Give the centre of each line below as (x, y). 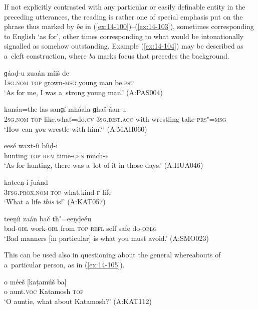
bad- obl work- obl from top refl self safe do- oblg (80, 228)
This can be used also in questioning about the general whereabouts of (112, 255)
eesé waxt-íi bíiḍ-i (31, 145)
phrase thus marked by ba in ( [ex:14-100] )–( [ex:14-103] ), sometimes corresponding (129, 26)
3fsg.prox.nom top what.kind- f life (58, 192)
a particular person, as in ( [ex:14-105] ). (64, 265)
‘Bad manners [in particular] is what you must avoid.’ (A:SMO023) (106, 238)
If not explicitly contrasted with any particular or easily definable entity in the (125, 7)
